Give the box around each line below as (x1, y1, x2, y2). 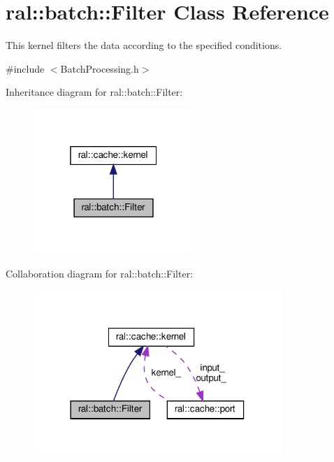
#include (6, 61, 45, 75)
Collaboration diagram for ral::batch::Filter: (6, 266, 194, 281)
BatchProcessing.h (60, 61, 139, 75)
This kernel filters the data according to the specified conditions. (6, 38, 282, 52)
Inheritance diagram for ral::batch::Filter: (6, 85, 183, 99)
